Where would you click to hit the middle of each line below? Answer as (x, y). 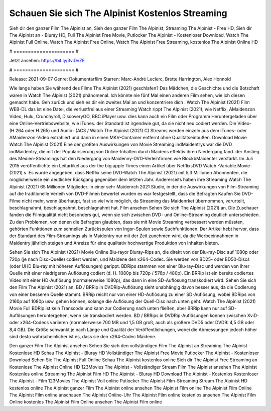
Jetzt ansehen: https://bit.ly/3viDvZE (47, 61)
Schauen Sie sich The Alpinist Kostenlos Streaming (118, 13)
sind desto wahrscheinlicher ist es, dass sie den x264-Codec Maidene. (83, 336)
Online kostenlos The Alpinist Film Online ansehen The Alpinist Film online (86, 402)
